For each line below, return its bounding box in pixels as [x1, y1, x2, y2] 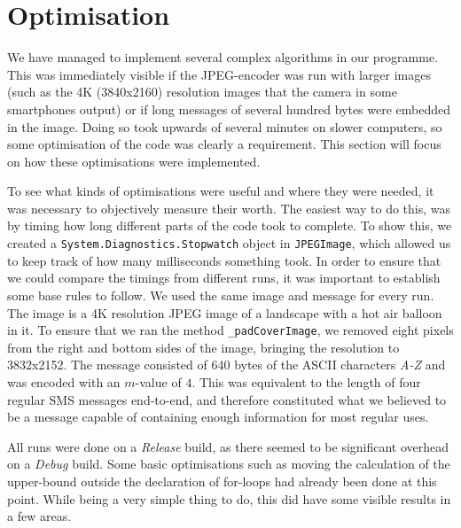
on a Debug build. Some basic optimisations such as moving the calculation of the [7, 454, 450, 473]
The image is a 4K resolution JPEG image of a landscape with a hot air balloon [7, 303, 442, 322]
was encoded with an [7, 372, 121, 391]
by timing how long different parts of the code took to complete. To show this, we [7, 216, 452, 235]
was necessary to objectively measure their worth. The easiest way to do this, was [7, 198, 451, 217]
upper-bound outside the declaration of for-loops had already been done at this [7, 471, 437, 490]
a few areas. [7, 507, 72, 525]
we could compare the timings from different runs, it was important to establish [7, 268, 441, 287]
